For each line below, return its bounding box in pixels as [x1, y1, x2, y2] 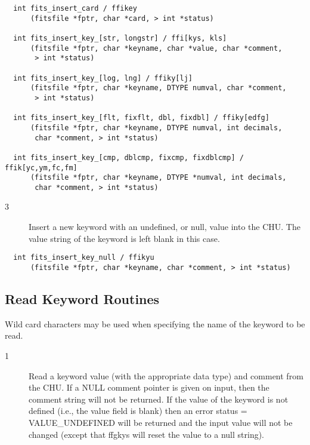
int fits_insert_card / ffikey [13, 4, 137, 13]
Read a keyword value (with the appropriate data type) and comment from [29, 369, 303, 382]
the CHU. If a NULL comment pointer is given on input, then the [29, 381, 269, 394]
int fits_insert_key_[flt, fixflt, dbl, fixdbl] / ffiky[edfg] [13, 113, 269, 122]
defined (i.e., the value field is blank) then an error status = [29, 404, 247, 417]
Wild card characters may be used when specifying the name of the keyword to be [5, 317, 305, 330]
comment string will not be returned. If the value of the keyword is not [29, 392, 289, 405]
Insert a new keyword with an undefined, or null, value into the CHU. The [29, 220, 300, 233]
